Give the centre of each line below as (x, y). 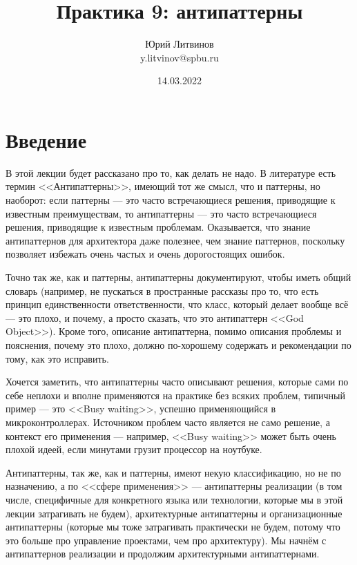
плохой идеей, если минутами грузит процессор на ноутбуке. (134, 449)
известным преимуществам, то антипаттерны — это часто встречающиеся (161, 213)
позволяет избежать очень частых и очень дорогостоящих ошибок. (145, 254)
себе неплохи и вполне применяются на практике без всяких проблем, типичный (175, 395)
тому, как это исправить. (57, 358)
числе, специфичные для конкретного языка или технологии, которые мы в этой (174, 499)
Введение (46, 139)
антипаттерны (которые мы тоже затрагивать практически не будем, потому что (173, 527)
